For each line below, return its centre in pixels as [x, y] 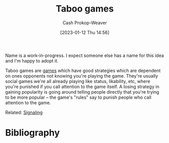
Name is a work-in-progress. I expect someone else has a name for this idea [84, 55]
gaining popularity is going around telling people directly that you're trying [82, 92]
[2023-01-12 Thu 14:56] [85, 32]
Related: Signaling [24, 112]
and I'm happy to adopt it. [32, 60]
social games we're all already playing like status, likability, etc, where [78, 81]
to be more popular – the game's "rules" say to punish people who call [78, 97]
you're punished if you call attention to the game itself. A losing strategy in [82, 87]
